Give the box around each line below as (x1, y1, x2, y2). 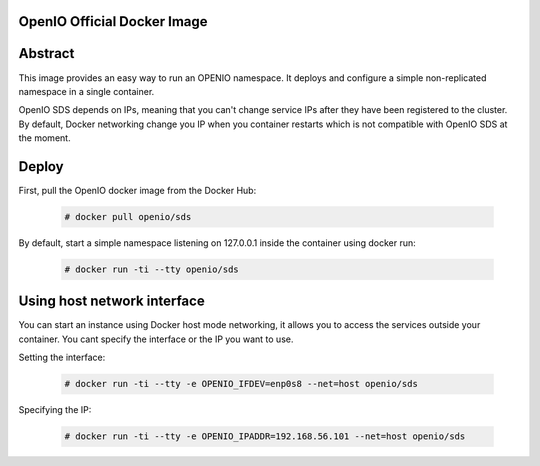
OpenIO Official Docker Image (18, 13, 209, 30)
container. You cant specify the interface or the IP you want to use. (18, 333, 294, 345)
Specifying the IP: (18, 404, 92, 416)
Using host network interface (18, 293, 205, 310)
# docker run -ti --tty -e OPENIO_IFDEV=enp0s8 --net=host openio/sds (64, 378, 419, 390)
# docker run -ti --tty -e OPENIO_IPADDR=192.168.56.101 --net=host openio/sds (64, 431, 466, 442)
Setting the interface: (18, 351, 106, 364)
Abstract (18, 45, 75, 62)
